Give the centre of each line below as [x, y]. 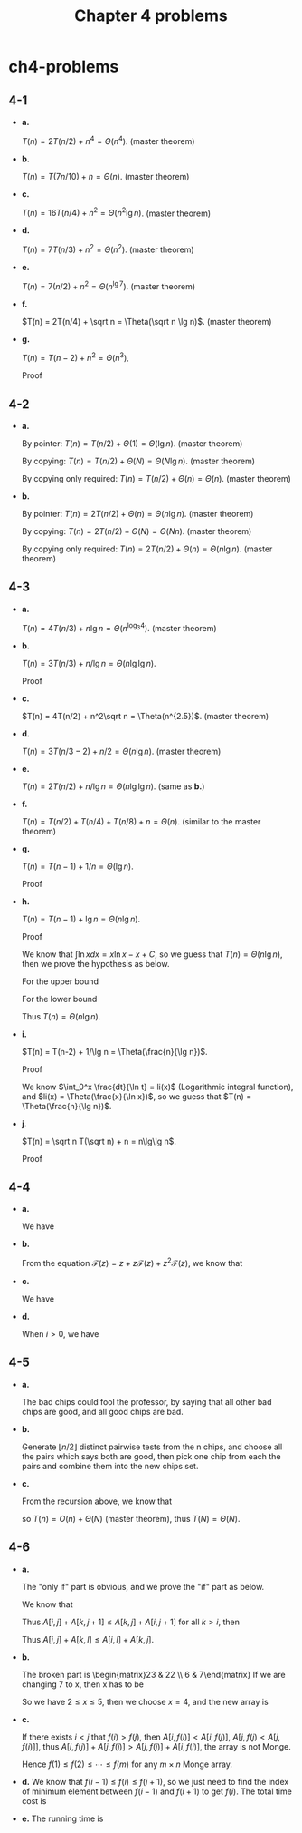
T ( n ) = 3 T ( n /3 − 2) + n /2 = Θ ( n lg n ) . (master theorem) [121, 751]
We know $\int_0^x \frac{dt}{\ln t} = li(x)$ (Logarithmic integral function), [157, 1087]
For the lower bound [59, 999]
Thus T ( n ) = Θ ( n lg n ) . [61, 1016]
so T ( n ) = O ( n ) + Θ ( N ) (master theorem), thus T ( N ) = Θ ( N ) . [131, 1518]
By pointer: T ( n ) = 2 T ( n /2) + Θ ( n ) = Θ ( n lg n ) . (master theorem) [137, 514]
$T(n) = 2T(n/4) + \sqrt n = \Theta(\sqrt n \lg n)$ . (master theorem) [146, 321]
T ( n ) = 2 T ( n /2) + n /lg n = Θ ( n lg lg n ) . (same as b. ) [113, 786]
